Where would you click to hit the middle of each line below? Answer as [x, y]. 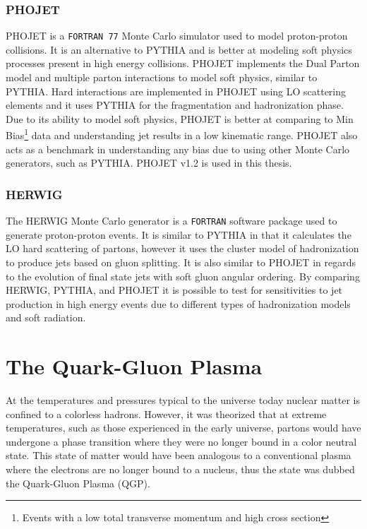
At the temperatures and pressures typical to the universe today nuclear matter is [183, 400]
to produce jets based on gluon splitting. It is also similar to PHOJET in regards [181, 262]
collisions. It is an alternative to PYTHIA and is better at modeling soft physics [179, 49]
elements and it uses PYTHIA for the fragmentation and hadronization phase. [175, 105]
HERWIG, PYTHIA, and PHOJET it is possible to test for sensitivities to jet [174, 290]
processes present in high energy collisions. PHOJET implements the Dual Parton [183, 63]
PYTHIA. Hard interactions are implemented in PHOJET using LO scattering [176, 91]
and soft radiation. [46, 317]
